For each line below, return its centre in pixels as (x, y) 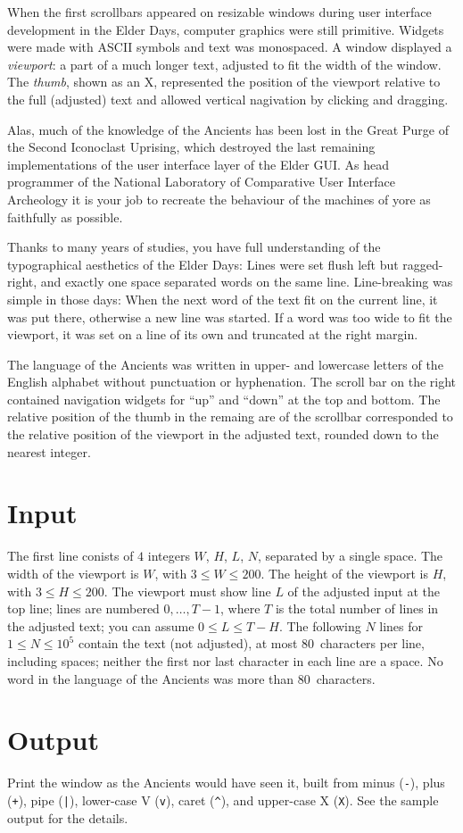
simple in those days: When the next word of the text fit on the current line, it (223, 299)
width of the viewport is (73, 573)
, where (240, 608)
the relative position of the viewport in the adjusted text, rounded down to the (223, 434)
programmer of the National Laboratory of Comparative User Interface (201, 182)
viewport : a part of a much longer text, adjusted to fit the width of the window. (224, 64)
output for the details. (68, 817)
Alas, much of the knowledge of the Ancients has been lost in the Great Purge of (228, 129)
